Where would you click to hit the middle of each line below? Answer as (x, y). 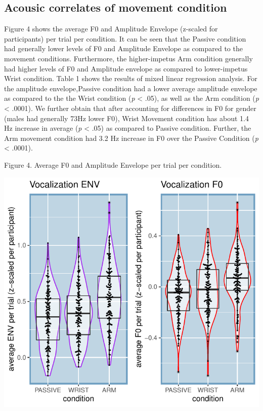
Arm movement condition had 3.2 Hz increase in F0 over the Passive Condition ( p (131, 138)
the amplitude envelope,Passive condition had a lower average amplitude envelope (131, 88)
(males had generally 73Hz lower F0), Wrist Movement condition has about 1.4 (126, 118)
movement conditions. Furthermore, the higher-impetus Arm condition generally (128, 58)
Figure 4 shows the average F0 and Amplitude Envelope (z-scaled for (111, 29)
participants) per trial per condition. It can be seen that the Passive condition (125, 38)
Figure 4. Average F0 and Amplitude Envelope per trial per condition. (113, 164)
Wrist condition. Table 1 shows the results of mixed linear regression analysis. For (131, 78)
